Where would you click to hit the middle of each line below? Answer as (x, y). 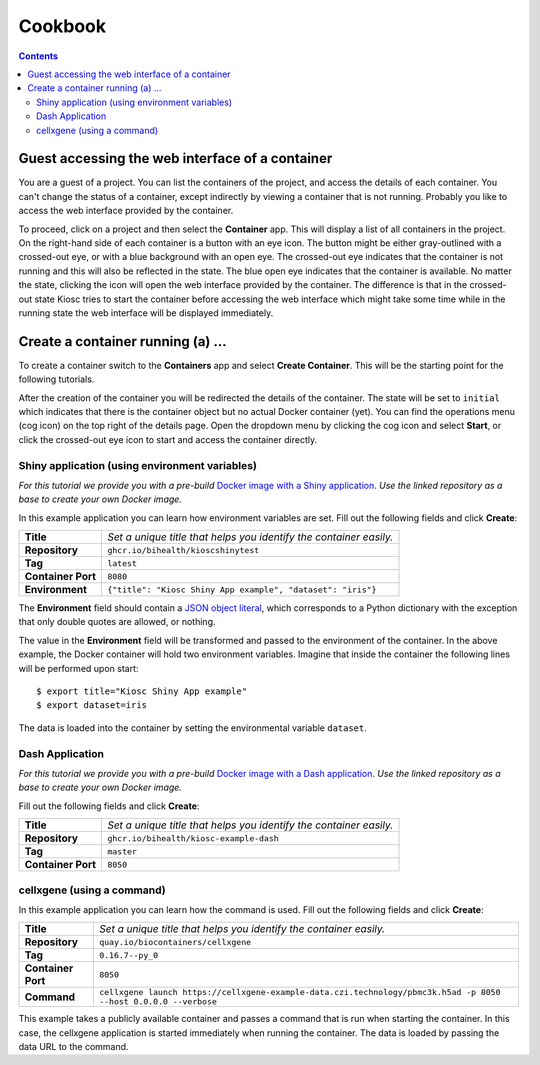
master (121, 851)
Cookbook (62, 26)
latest (121, 563)
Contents (38, 56)
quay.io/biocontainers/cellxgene (175, 941)
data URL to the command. (73, 1047)
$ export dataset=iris (92, 705)
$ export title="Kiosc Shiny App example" (142, 691)
